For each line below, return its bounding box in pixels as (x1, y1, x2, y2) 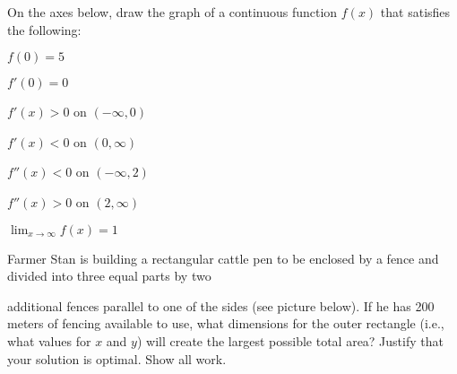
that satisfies (380, 3, 451, 21)
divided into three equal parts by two (7, 266, 211, 285)
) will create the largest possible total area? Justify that (136, 331, 444, 350)
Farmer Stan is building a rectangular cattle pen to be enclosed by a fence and (7, 248, 439, 267)
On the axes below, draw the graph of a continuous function (7, 3, 338, 21)
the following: (7, 20, 82, 39)
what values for (7, 331, 91, 350)
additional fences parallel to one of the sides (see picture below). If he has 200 (7, 296, 435, 315)
